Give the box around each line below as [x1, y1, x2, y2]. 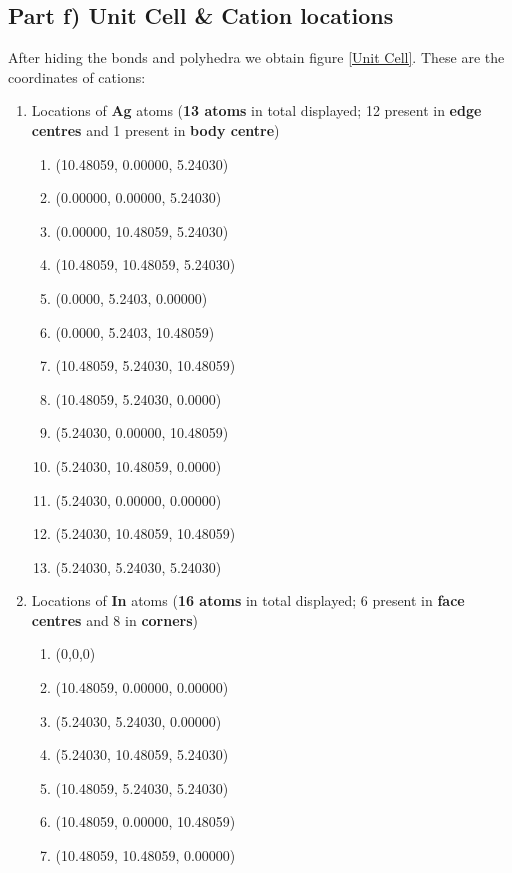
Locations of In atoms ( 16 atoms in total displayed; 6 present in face [31, 590, 465, 611]
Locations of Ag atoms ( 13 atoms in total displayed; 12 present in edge [31, 100, 482, 121]
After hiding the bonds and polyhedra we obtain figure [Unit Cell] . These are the [8, 47, 505, 68]
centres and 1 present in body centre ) [31, 119, 280, 140]
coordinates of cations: [8, 66, 146, 87]
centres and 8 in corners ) [31, 609, 198, 630]
